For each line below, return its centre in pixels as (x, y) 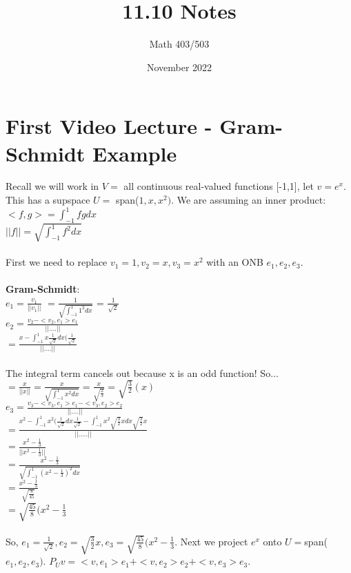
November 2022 (179, 67)
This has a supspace (48, 200)
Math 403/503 (179, 44)
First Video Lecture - (109, 126)
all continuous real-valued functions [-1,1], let (219, 186)
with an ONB (235, 262)
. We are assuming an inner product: (249, 200)
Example (135, 153)
